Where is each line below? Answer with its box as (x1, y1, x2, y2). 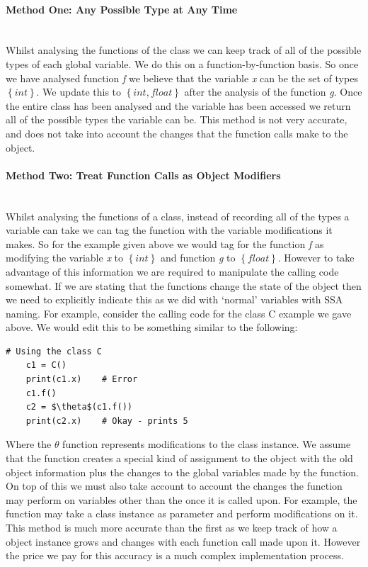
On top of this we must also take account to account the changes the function (6, 478, 343, 493)
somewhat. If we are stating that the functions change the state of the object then (6, 278, 362, 293)
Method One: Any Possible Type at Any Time (6, 1, 238, 16)
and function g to (160, 250, 236, 265)
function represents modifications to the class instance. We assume (62, 437, 351, 451)
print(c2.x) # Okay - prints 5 (25, 415, 188, 426)
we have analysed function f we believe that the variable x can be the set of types (6, 70, 358, 85)
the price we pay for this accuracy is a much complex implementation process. (6, 548, 344, 563)
